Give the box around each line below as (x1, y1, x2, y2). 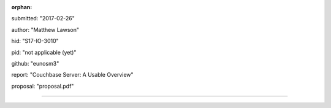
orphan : (11, 4, 32, 10)
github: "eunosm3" (11, 60, 59, 67)
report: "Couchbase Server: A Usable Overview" (11, 71, 134, 79)
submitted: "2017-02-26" (11, 15, 75, 22)
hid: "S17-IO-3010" (11, 37, 59, 45)
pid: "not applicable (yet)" (11, 48, 77, 56)
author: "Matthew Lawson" (11, 26, 80, 33)
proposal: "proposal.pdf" (11, 82, 74, 90)
